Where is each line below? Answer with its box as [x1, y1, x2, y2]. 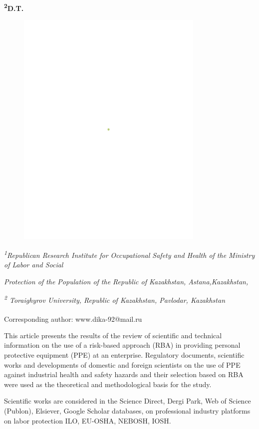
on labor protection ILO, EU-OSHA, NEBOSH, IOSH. [4, 415, 171, 426]
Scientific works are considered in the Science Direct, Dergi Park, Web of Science [4, 396, 251, 406]
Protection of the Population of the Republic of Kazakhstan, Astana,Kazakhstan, [4, 276, 249, 286]
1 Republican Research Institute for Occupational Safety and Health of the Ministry [4, 248, 255, 260]
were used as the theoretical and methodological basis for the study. [4, 379, 212, 389]
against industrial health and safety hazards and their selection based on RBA [4, 369, 244, 380]
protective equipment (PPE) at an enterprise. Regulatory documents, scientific [4, 350, 245, 360]
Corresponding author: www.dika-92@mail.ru [4, 313, 142, 324]
